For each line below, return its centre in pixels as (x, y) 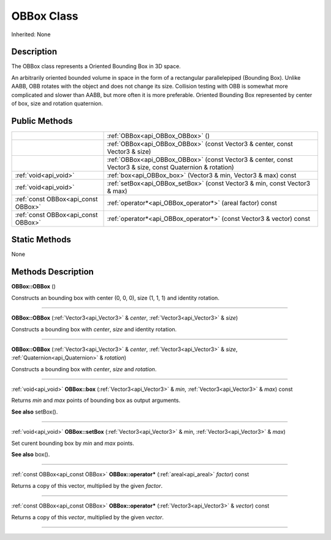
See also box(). (31, 455)
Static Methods (41, 240)
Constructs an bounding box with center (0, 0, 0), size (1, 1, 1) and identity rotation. (116, 298)
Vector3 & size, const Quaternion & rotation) (170, 167)
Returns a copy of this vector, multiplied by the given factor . (87, 485)
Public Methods (42, 121)
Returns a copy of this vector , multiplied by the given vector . (88, 517)
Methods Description (53, 272)
